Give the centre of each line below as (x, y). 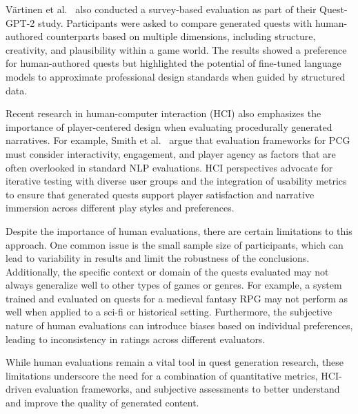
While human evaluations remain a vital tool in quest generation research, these (175, 362)
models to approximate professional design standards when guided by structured (176, 76)
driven (19, 389)
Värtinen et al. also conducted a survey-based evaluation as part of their (161, 9)
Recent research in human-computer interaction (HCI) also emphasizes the (163, 113)
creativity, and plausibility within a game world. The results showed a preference (176, 49)
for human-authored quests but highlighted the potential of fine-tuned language (173, 63)
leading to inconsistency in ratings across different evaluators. (136, 339)
